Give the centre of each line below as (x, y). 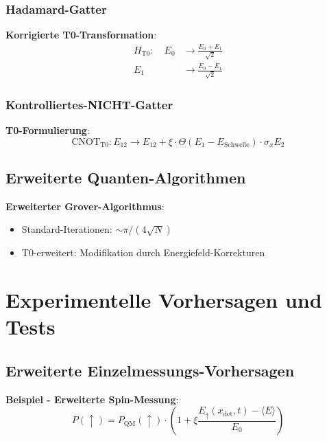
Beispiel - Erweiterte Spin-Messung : (92, 399)
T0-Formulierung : (48, 129)
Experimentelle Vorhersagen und (164, 300)
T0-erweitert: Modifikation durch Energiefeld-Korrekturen (143, 252)
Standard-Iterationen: (67, 229)
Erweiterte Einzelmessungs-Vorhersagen (150, 370)
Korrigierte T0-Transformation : (81, 35)
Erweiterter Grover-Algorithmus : (85, 206)
